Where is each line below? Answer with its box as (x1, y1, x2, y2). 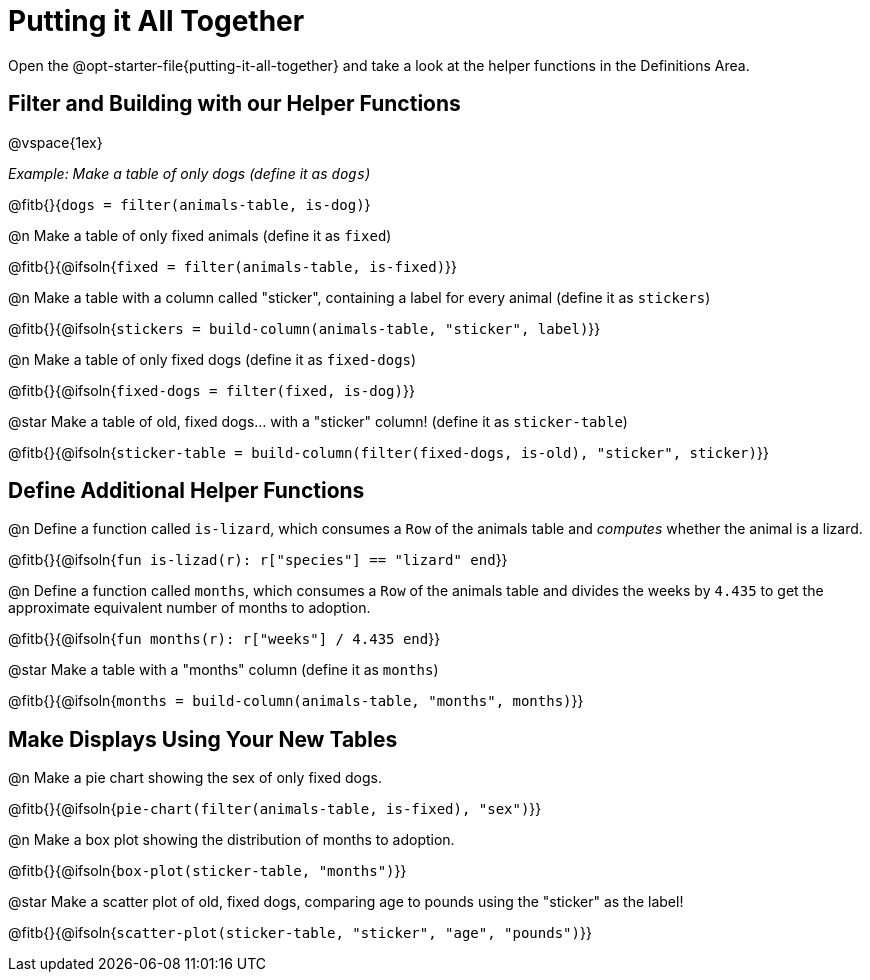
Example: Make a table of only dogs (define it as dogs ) (8, 164, 371, 182)
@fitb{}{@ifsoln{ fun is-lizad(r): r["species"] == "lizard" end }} (8, 551, 508, 569)
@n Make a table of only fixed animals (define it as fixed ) (8, 226, 392, 244)
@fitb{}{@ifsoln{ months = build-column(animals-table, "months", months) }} (8, 692, 584, 710)
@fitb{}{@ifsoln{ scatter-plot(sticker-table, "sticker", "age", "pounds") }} (8, 924, 592, 942)
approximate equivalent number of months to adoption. (8, 599, 371, 617)
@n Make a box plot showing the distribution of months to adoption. (8, 831, 455, 849)
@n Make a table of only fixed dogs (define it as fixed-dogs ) (8, 350, 417, 368)
